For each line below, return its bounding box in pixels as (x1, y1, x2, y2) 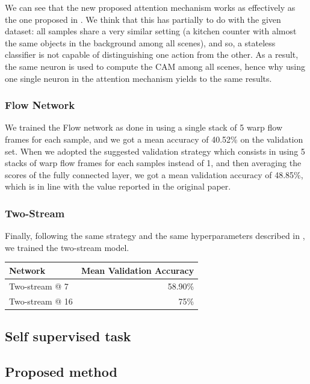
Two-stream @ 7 (9, 279, 69, 292)
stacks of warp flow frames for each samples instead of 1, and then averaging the (5, 156, 302, 169)
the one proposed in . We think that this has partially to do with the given (5, 13, 281, 25)
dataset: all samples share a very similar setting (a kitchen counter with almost (5, 25, 297, 37)
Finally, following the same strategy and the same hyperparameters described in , (5, 229, 305, 242)
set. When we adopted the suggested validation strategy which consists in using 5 (5, 144, 305, 157)
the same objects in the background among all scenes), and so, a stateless (5, 36, 276, 49)
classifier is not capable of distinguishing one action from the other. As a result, (5, 48, 299, 61)
